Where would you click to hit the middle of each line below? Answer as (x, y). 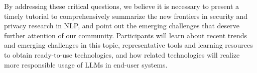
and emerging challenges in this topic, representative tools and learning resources (128, 45)
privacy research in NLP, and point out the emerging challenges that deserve (122, 26)
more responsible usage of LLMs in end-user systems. (86, 64)
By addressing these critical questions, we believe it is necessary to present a (122, 6)
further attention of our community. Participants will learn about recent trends (126, 35)
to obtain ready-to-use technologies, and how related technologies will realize (122, 54)
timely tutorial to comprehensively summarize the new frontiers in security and (126, 16)
